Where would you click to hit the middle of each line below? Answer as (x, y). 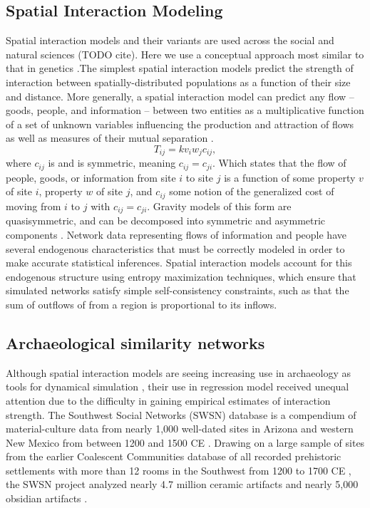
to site (200, 177)
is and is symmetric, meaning (112, 163)
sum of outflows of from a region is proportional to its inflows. (142, 304)
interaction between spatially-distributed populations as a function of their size (178, 82)
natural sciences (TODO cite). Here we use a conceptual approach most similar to (185, 54)
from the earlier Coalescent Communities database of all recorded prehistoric (174, 456)
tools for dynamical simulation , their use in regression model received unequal (178, 387)
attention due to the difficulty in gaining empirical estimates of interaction (168, 400)
